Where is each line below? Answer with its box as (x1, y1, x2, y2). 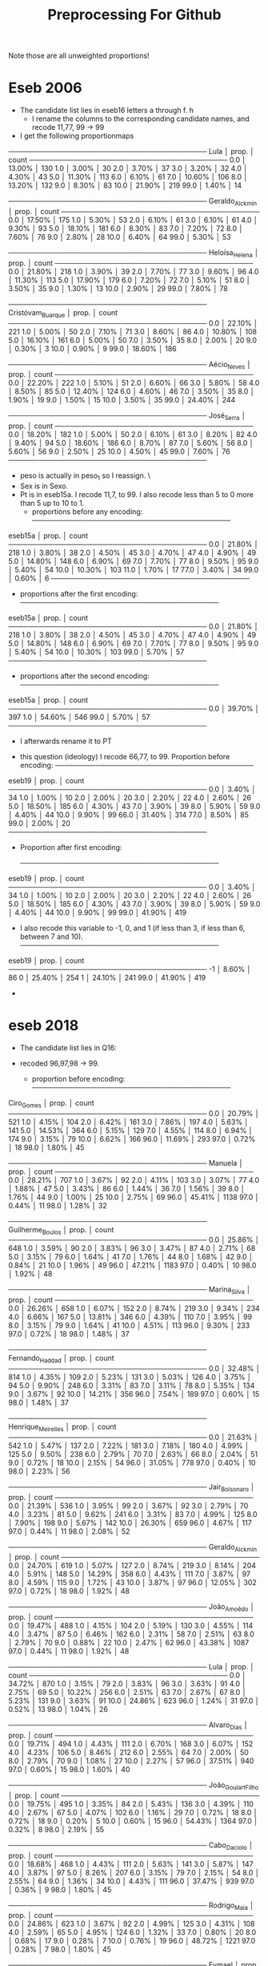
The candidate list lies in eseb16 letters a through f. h (19, 106, 194, 115)
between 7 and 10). (19, 932, 84, 941)
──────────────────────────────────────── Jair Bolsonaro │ (8, 1482, 256, 1493)
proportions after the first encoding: (19, 589, 138, 598)
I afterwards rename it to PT (19, 736, 112, 746)
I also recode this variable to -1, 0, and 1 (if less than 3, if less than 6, (19, 923, 246, 932)
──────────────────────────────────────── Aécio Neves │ (8, 359, 252, 370)
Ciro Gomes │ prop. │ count (8, 1098, 94, 1110)
